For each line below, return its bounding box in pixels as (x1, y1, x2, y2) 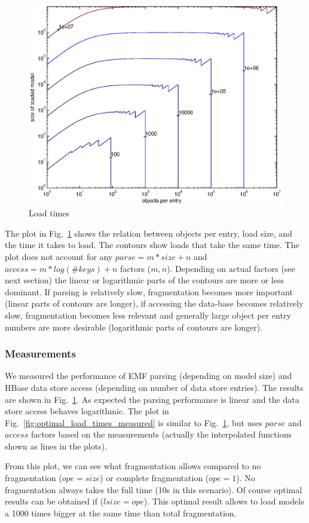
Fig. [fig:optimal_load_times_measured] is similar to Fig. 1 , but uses (5, 416, 262, 429)
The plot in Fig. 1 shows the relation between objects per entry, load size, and (5, 227, 292, 239)
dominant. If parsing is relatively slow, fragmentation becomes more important (5, 285, 293, 298)
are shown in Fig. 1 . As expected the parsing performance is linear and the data (5, 393, 299, 405)
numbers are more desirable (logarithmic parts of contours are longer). (5, 320, 263, 333)
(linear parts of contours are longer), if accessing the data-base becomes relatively (5, 297, 304, 310)
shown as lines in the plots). (5, 439, 108, 452)
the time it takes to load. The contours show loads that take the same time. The (5, 238, 299, 251)
